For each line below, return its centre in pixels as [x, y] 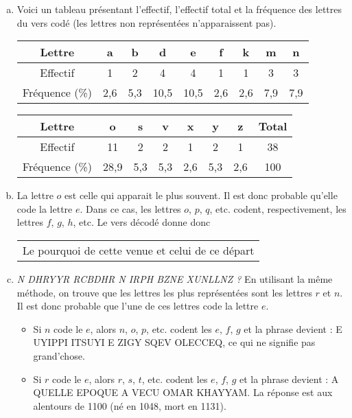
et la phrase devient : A [289, 379]
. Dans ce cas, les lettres [130, 208]
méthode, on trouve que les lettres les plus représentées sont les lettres [164, 292]
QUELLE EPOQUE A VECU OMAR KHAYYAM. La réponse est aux [183, 392]
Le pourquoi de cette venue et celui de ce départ [138, 250]
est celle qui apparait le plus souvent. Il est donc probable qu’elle [201, 195]
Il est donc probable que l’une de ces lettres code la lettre [138, 306]
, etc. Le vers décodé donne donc [142, 222]
